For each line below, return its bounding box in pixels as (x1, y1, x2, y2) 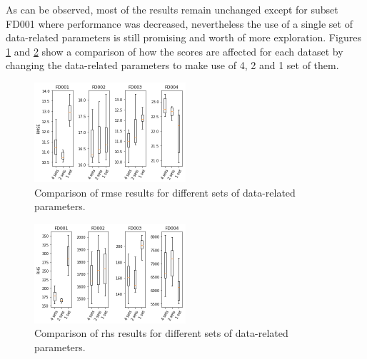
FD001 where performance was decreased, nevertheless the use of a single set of (6, 16, 353, 31)
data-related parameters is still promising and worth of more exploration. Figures (6, 30, 361, 45)
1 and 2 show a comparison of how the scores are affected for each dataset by (6, 43, 343, 58)
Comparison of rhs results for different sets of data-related (34, 326, 288, 340)
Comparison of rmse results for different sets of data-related (34, 184, 296, 199)
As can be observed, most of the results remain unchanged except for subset (6, 2, 338, 16)
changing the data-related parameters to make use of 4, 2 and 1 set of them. (6, 58, 339, 73)
